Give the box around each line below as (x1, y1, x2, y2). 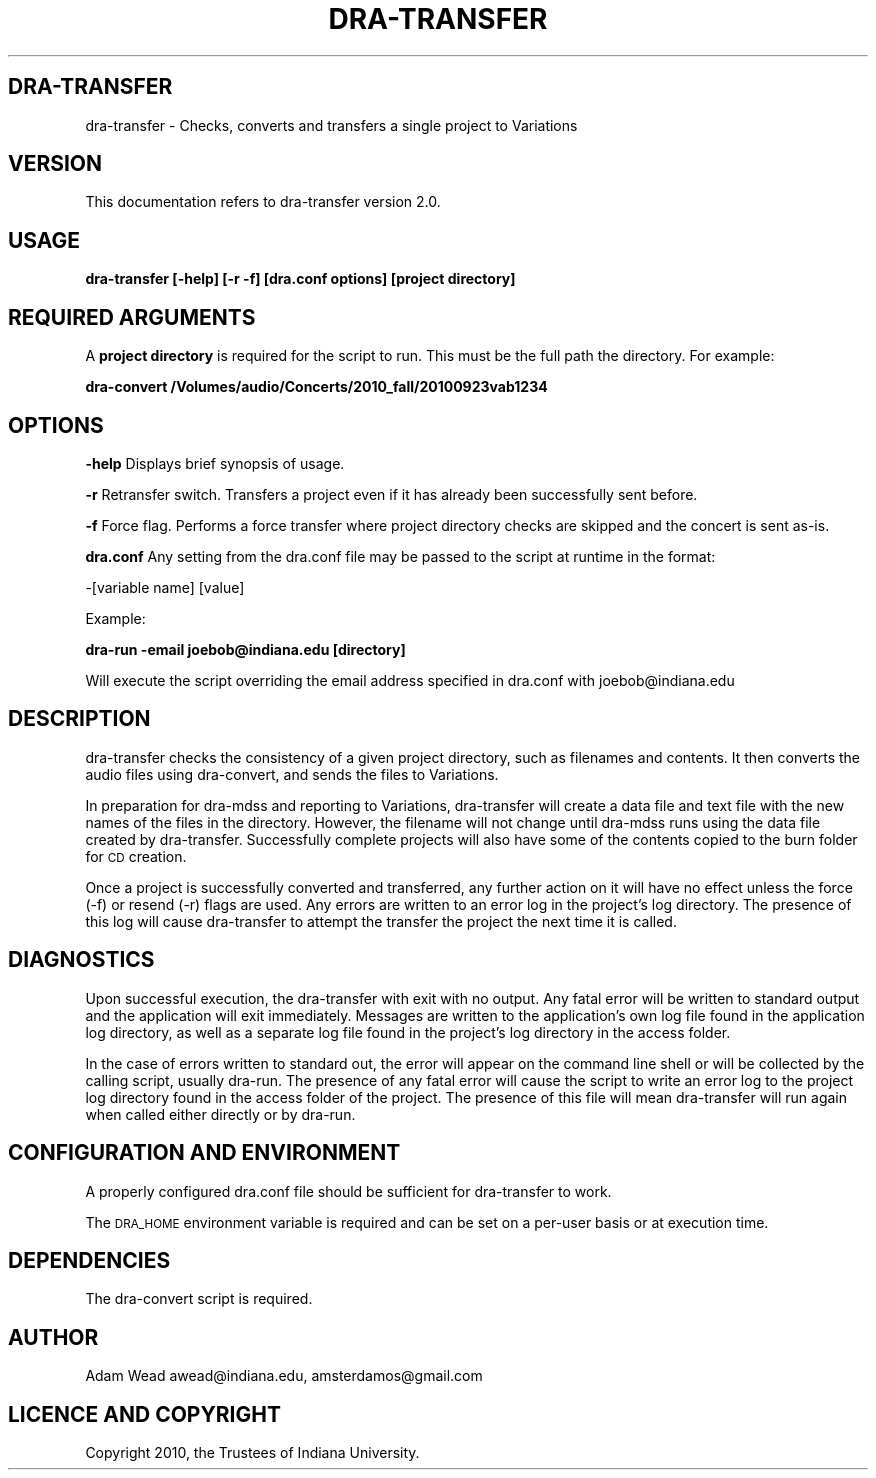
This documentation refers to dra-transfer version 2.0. (85, 193, 441, 211)
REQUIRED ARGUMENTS (8, 304, 256, 330)
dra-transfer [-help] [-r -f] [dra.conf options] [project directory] (85, 270, 516, 288)
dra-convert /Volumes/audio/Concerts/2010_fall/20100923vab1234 (85, 378, 548, 396)
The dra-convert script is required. (85, 1290, 313, 1308)
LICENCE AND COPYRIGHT (8, 1401, 281, 1427)
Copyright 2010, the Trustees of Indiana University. (85, 1444, 420, 1462)
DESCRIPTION (8, 706, 151, 732)
